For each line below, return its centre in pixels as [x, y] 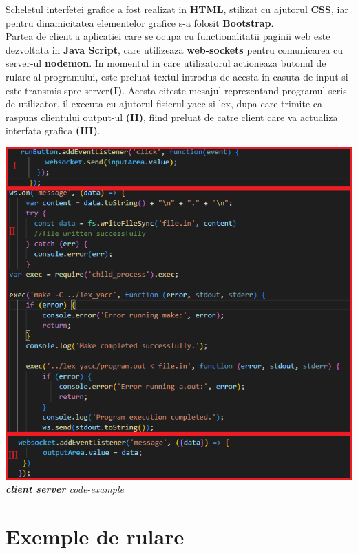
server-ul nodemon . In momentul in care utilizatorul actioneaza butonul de [166, 63]
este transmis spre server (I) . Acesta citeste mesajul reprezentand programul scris [176, 90]
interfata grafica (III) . [53, 130]
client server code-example [65, 489]
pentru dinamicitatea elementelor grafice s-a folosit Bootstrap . [140, 22]
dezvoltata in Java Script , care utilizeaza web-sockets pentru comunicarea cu [175, 49]
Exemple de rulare [95, 536]
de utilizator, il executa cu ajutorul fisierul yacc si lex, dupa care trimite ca [164, 104]
